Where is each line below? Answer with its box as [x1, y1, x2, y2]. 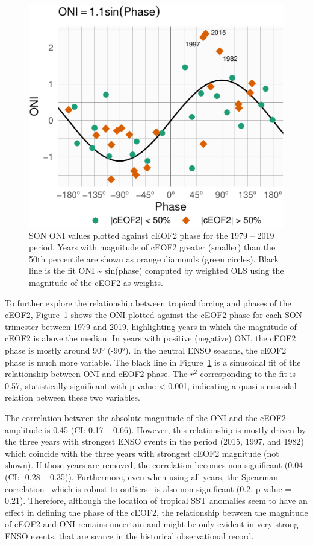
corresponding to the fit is [200, 367, 296, 380]
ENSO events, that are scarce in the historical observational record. [5, 529, 254, 542]
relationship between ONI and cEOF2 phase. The [5, 367, 188, 380]
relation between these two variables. [5, 391, 140, 404]
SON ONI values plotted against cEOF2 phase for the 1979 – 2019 [29, 229, 274, 241]
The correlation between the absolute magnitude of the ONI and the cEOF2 [5, 411, 286, 424]
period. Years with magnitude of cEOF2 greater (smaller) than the [29, 241, 276, 253]
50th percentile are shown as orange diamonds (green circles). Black [29, 252, 279, 265]
